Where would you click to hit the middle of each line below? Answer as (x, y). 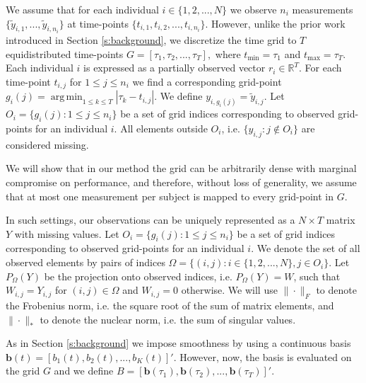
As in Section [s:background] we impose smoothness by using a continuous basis (178, 343)
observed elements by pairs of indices (85, 262)
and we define (84, 371)
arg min (66, 97)
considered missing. (47, 144)
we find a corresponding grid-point (207, 81)
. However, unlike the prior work (275, 23)
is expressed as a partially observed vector (175, 68)
